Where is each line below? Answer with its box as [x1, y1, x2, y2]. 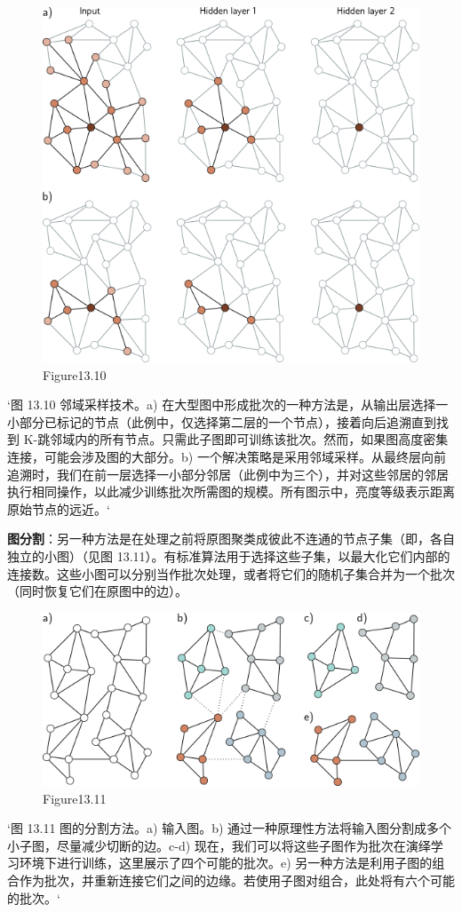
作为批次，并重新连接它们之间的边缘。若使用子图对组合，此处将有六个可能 [19, 870, 455, 889]
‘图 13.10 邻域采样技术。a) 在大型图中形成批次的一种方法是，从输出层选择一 [7, 395, 449, 414]
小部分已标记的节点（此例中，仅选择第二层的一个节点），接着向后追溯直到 [7, 412, 436, 431]
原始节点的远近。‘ [7, 499, 110, 518]
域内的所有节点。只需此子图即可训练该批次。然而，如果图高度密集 [62, 430, 449, 448]
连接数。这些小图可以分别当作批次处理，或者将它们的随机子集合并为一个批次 [7, 564, 455, 583]
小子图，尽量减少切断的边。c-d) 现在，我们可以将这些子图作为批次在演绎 [7, 836, 431, 854]
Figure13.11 [43, 789, 107, 807]
